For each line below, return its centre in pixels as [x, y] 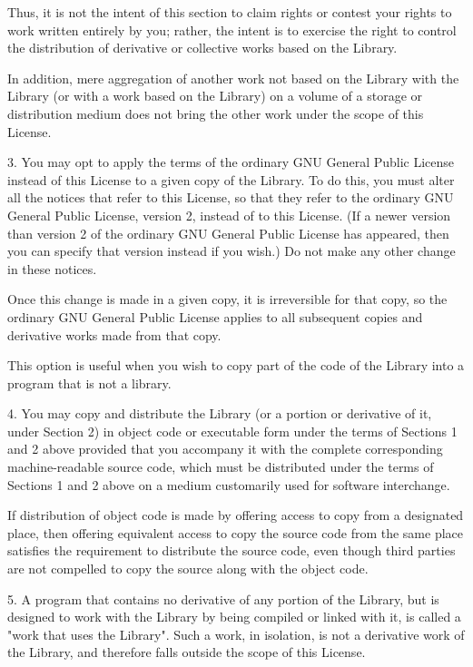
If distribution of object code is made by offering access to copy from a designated [236, 515]
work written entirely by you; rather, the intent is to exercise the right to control [232, 29]
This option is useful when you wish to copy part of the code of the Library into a [236, 365]
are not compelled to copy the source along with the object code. [188, 569]
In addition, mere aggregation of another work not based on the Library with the [233, 78]
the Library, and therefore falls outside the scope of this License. [187, 652]
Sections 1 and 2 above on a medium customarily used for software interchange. [229, 484]
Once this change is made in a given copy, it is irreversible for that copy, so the [227, 299]
